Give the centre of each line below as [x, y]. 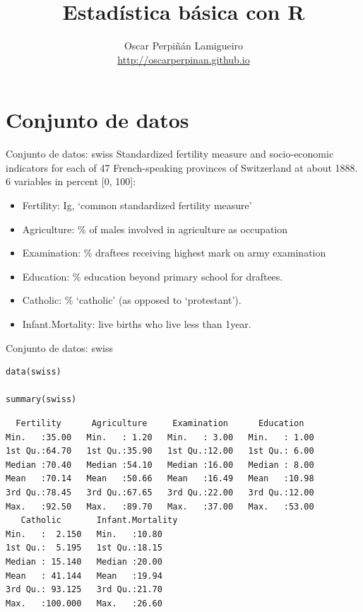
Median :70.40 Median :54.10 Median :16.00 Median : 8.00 [160, 465]
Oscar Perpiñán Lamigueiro [184, 46]
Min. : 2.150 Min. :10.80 [84, 534]
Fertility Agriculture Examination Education [160, 423]
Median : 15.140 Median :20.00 [84, 561]
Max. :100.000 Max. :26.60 [84, 603]
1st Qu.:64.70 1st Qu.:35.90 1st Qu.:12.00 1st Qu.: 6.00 [160, 451]
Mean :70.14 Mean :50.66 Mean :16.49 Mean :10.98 [160, 479]
